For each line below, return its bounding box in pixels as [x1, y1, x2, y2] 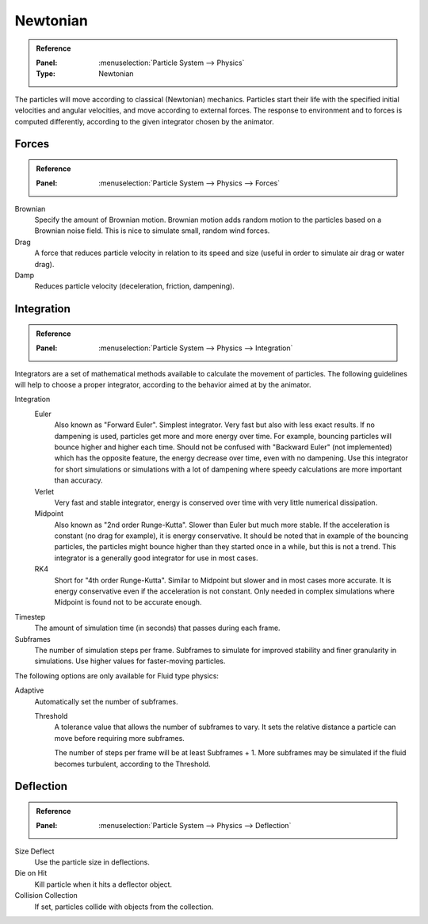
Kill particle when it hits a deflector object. [34, 880, 173, 889]
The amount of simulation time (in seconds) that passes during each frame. [34, 623, 281, 633]
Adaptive [14, 685, 44, 695]
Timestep [14, 612, 46, 621]
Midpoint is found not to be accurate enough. [54, 598, 202, 607]
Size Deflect [14, 846, 55, 856]
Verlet [34, 487, 55, 496]
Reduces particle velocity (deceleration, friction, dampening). [34, 281, 235, 291]
